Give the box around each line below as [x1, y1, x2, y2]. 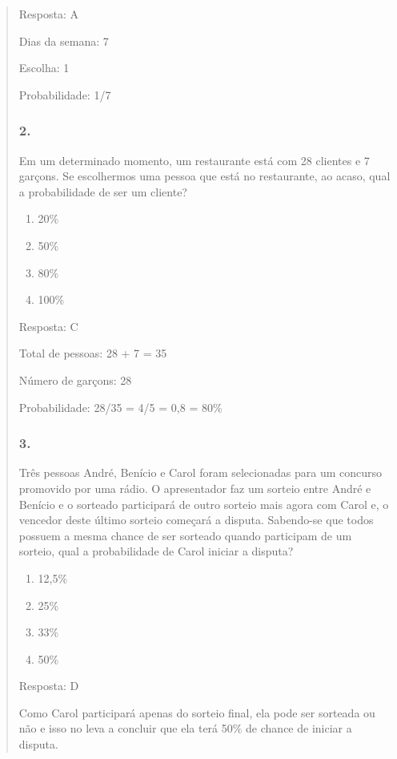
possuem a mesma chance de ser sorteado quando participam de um [18, 527, 352, 543]
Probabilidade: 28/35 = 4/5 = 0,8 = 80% [18, 398, 223, 415]
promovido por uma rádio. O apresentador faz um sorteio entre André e [18, 479, 371, 496]
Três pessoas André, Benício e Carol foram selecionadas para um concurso [18, 464, 382, 481]
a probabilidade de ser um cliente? [18, 183, 187, 200]
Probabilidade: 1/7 [18, 86, 111, 103]
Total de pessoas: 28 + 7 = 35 [18, 345, 167, 361]
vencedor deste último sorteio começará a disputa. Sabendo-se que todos [18, 511, 374, 528]
